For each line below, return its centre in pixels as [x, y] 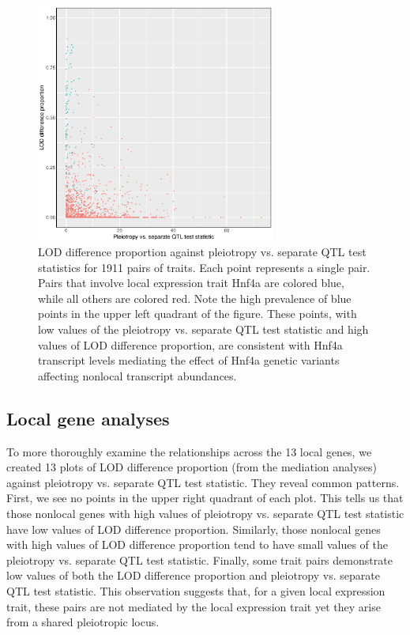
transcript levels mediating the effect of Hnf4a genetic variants [189, 360]
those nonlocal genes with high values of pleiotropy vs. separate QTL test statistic [205, 514]
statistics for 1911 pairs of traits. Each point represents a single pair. [204, 267]
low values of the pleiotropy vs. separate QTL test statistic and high [203, 329]
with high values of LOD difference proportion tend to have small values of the [197, 544]
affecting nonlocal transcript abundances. [137, 375]
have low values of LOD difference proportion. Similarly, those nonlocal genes [194, 529]
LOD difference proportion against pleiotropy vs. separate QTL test [202, 252]
